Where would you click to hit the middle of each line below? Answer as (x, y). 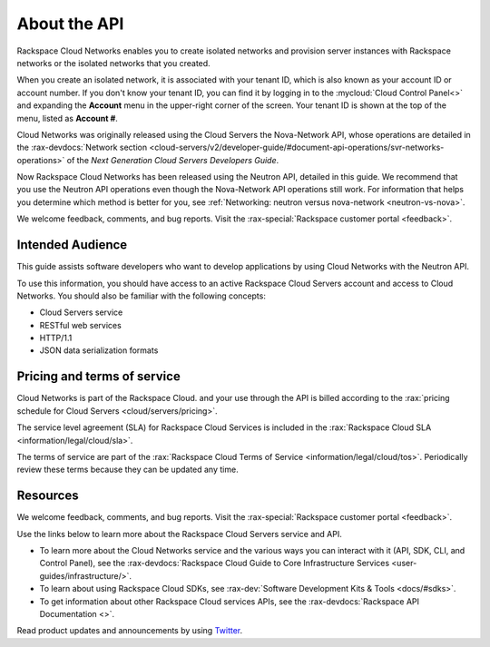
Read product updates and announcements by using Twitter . (130, 631)
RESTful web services (80, 325)
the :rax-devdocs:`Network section (82, 147)
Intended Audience (72, 245)
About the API (70, 24)
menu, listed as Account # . (67, 118)
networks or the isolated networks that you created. (113, 63)
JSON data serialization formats (99, 350)
